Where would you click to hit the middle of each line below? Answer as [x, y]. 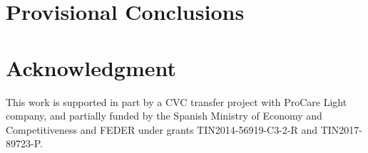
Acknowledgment [91, 67]
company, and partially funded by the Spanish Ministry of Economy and [164, 116]
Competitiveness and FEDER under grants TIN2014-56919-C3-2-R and [162, 129]
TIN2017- [342, 129]
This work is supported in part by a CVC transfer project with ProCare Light [177, 101]
